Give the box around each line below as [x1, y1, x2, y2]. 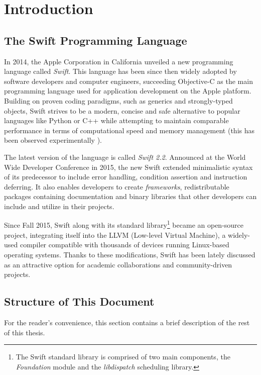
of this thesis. [4, 327, 45, 337]
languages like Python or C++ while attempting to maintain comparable [4, 115, 229, 126]
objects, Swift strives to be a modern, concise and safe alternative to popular [4, 105, 240, 116]
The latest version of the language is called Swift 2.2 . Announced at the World [4, 151, 246, 162]
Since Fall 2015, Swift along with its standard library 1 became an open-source [4, 218, 244, 230]
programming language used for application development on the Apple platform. [4, 85, 251, 96]
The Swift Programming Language [4, 32, 187, 48]
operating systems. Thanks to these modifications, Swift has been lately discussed [4, 249, 255, 259]
